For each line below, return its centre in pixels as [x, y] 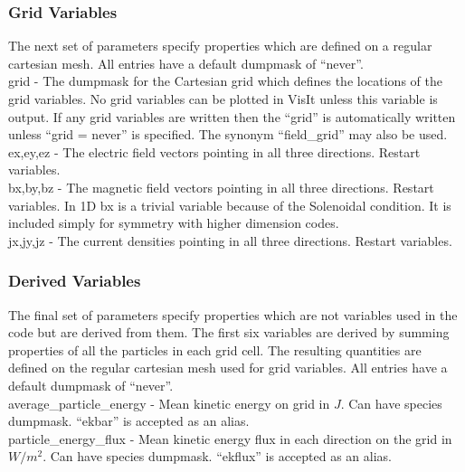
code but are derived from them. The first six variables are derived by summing [229, 332]
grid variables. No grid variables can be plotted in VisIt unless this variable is [223, 99]
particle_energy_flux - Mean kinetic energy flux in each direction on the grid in [230, 438]
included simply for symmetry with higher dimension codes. [174, 223]
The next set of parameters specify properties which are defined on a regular [220, 46]
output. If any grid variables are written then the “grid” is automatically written [232, 116]
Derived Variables [75, 281]
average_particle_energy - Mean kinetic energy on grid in [169, 403]
